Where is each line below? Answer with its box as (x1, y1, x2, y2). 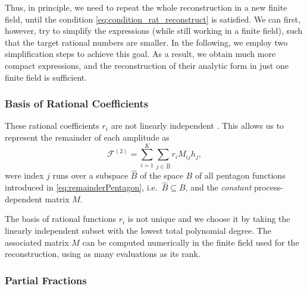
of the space (140, 169, 183, 182)
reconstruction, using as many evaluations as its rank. (5, 247, 201, 260)
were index (5, 169, 44, 182)
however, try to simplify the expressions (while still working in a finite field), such (5, 24, 303, 37)
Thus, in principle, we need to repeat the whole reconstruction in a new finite (5, 1, 287, 13)
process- (253, 181, 283, 193)
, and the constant (185, 181, 252, 193)
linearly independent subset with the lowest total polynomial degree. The (5, 224, 271, 237)
